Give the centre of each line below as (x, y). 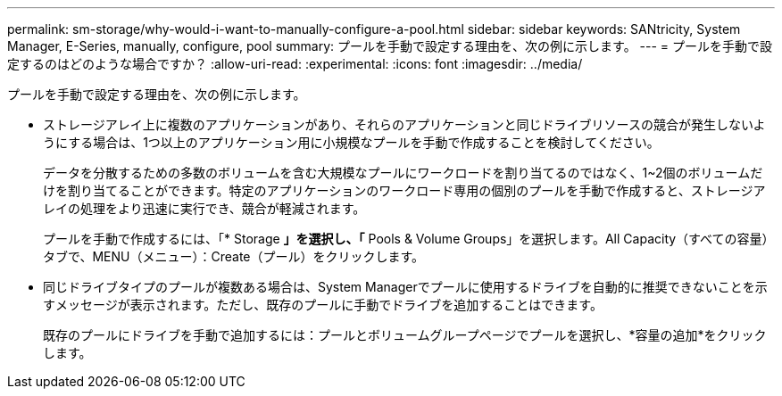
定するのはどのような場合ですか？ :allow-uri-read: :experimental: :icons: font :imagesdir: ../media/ (295, 64)
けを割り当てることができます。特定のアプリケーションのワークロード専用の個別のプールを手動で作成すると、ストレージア (404, 190)
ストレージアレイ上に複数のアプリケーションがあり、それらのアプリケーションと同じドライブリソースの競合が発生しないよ (404, 124)
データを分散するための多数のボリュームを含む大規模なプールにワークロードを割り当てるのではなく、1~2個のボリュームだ (403, 173)
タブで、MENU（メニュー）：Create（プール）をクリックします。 (234, 256)
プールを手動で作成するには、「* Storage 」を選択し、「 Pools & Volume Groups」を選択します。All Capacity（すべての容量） (409, 239)
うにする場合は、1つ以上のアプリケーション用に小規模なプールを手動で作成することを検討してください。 (351, 142)
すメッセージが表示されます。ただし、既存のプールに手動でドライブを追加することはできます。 (323, 305)
